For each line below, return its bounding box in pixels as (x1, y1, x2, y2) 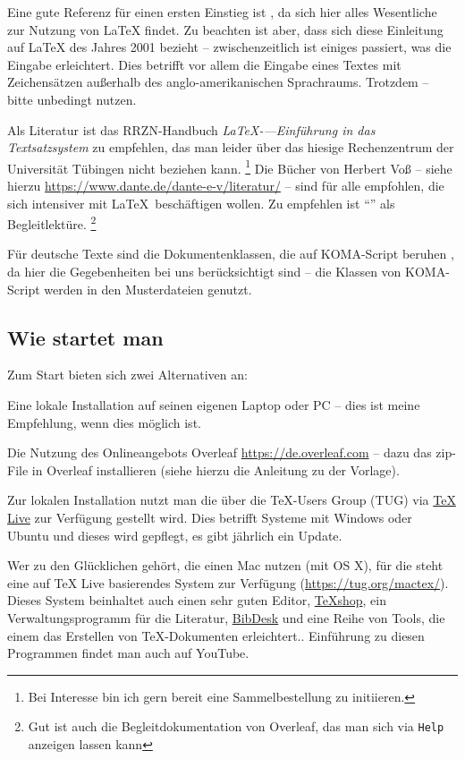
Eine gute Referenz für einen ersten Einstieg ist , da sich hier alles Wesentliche (7, 3, 437, 21)
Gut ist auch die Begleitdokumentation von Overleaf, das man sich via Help (28, 717, 444, 736)
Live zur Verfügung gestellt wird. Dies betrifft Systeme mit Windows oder (7, 507, 412, 526)
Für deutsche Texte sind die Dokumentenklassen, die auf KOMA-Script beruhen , (7, 244, 454, 263)
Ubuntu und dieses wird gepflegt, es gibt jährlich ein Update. (7, 525, 342, 544)
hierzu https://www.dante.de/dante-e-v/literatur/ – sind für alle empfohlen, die (7, 176, 444, 194)
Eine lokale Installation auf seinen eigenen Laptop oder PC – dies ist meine (7, 396, 420, 414)
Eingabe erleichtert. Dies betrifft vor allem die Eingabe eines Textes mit (7, 55, 402, 73)
